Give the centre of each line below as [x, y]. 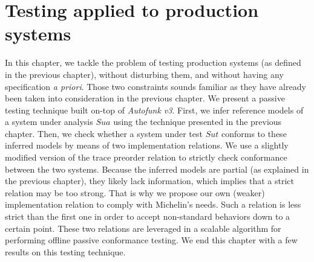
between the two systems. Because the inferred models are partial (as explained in [157, 169]
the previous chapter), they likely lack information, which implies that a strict [149, 181]
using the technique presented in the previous [198, 122]
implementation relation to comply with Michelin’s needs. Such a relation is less [153, 204]
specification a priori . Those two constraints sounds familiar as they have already [155, 86]
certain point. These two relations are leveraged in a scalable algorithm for [143, 228]
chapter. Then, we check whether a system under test [104, 133]
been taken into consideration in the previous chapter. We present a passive [145, 98]
